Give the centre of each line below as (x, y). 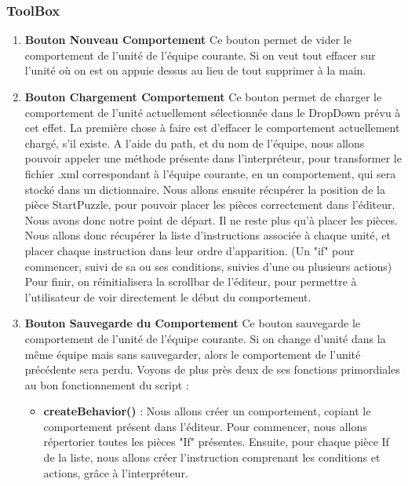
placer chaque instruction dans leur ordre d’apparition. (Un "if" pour (189, 250)
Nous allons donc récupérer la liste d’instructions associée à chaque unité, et (208, 235)
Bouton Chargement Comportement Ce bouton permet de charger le (203, 97)
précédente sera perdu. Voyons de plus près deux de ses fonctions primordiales (212, 369)
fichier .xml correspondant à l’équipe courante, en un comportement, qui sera (210, 173)
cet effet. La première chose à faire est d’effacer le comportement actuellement (212, 128)
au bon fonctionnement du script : (107, 384)
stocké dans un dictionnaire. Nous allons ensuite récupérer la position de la (205, 189)
